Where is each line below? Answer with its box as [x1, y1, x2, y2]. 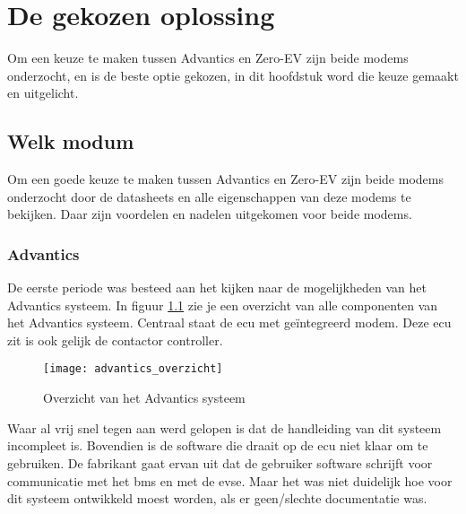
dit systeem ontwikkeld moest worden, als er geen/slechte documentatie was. [7, 489, 427, 508]
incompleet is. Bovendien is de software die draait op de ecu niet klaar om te [7, 436, 428, 455]
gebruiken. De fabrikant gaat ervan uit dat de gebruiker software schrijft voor [7, 453, 433, 472]
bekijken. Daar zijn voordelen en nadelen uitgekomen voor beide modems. [7, 205, 412, 223]
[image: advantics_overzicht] [43, 362, 223, 376]
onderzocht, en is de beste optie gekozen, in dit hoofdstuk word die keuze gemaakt [7, 65, 459, 84]
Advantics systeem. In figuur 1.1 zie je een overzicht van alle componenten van [7, 295, 438, 314]
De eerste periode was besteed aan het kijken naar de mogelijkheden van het [7, 278, 427, 297]
